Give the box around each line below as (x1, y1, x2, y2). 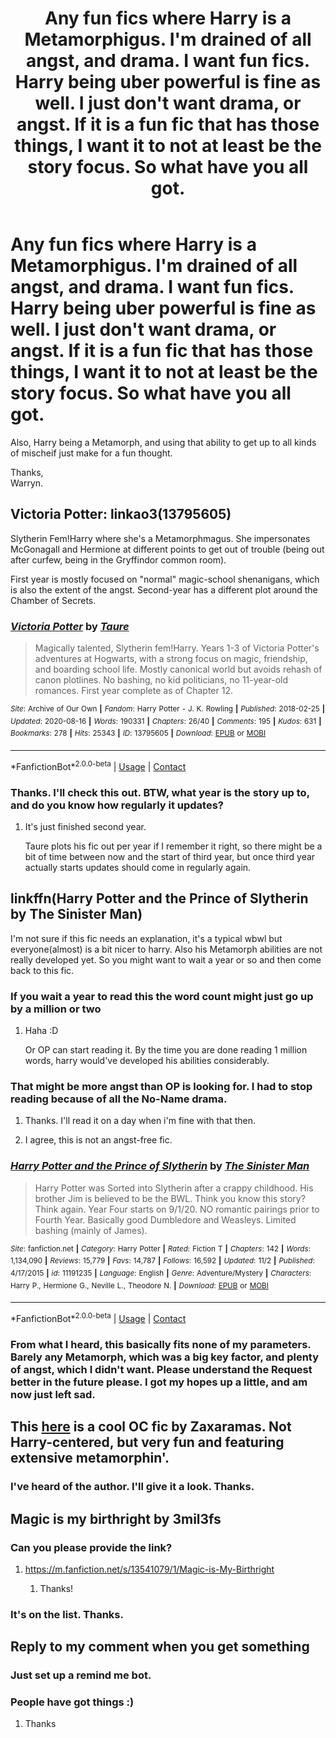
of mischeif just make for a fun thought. (10, 447, 173, 459)
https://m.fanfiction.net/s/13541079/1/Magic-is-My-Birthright (24, 1563, 275, 1575)
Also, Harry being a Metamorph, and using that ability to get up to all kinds (10, 436, 317, 448)
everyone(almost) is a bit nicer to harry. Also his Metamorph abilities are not (10, 943, 323, 955)
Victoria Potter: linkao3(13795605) (10, 506, 232, 523)
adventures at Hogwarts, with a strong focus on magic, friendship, (34, 653, 308, 665)
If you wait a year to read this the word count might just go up (10, 989, 314, 1003)
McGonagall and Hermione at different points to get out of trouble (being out (10, 543, 325, 555)
